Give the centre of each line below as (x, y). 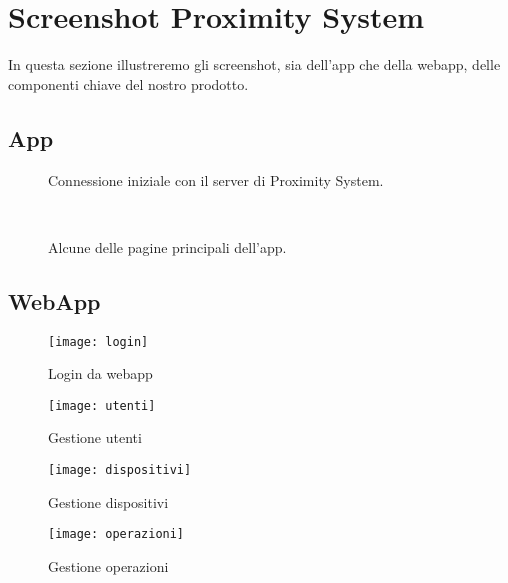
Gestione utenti (95, 437)
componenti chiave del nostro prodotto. (128, 83)
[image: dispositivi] (120, 470)
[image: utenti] (102, 405)
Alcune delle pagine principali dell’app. (167, 246)
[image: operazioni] (116, 534)
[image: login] (98, 341)
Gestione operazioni (108, 565)
